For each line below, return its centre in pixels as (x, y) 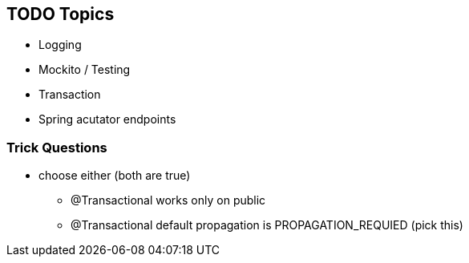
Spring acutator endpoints (107, 119)
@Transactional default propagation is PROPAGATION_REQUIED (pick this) (267, 225)
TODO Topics (61, 14)
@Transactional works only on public (168, 200)
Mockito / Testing (85, 70)
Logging (60, 45)
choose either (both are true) (115, 176)
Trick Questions (57, 147)
